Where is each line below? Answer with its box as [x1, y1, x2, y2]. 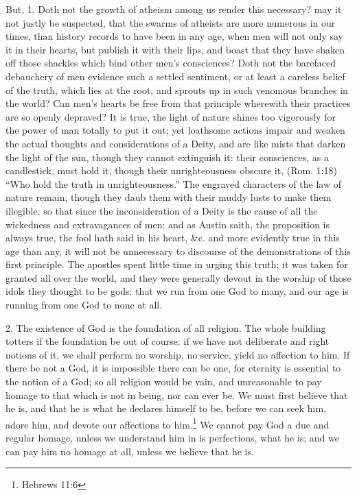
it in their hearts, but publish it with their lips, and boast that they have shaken [5, 42, 345, 56]
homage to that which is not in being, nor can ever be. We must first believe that [5, 387, 348, 402]
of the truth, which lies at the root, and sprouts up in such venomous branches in [5, 82, 348, 97]
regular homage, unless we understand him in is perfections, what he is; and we [5, 431, 339, 445]
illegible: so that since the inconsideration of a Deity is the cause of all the [5, 203, 318, 217]
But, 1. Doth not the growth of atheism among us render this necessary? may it [5, 2, 342, 16]
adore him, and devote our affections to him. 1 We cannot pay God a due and [5, 415, 330, 431]
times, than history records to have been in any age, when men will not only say [5, 29, 343, 43]
